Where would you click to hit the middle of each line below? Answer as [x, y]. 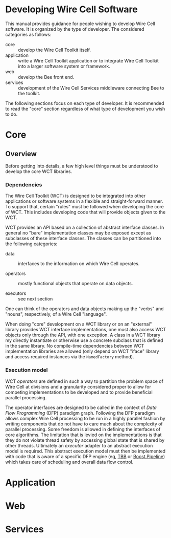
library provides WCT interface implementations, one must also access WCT [86, 330]
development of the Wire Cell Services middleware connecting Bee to [91, 88]
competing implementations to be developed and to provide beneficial [79, 392]
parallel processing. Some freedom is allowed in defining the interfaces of [83, 429]
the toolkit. [29, 93]
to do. [11, 114]
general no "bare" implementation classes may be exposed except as [78, 233]
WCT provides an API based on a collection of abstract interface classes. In [85, 228]
